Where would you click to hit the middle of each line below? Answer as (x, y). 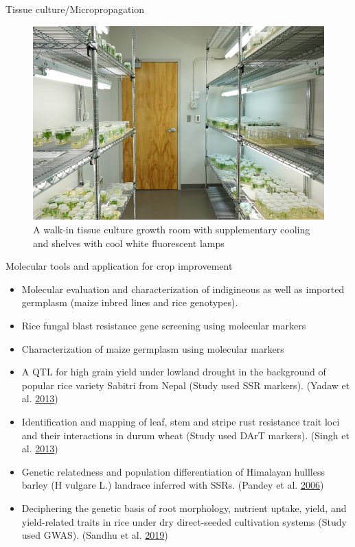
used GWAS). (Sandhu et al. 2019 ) (95, 535)
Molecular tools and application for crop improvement (119, 266)
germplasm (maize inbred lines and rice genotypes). (130, 302)
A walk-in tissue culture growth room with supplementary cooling (172, 230)
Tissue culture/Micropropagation (75, 9)
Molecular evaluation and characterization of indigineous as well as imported (183, 289)
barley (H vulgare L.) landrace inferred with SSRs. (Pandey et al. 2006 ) (173, 485)
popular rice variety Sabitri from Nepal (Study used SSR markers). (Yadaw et (186, 385)
